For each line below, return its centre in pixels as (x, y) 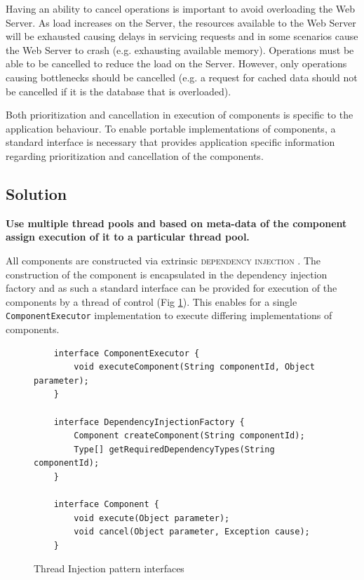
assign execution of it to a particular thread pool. (128, 237)
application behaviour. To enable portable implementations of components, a (171, 128)
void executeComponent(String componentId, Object (194, 367)
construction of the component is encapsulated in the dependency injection (167, 274)
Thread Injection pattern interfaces (109, 568)
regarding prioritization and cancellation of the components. (135, 155)
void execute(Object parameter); (152, 518)
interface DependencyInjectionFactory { (149, 422)
